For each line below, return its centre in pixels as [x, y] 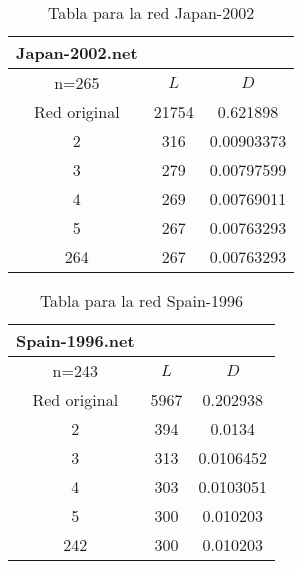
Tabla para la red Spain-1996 [141, 300]
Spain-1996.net [75, 340]
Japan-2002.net [77, 52]
